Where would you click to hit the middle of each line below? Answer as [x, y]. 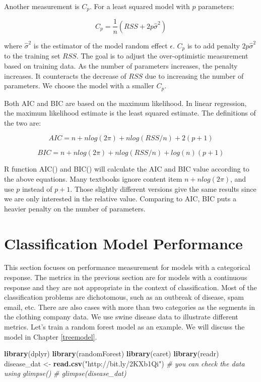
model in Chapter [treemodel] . [51, 336]
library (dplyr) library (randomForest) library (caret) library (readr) [112, 353]
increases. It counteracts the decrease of [65, 75]
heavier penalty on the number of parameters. [75, 208]
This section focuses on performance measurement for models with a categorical [127, 267]
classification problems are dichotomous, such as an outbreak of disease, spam [124, 297]
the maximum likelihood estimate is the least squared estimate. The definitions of [130, 113]
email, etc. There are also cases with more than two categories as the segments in [129, 307]
